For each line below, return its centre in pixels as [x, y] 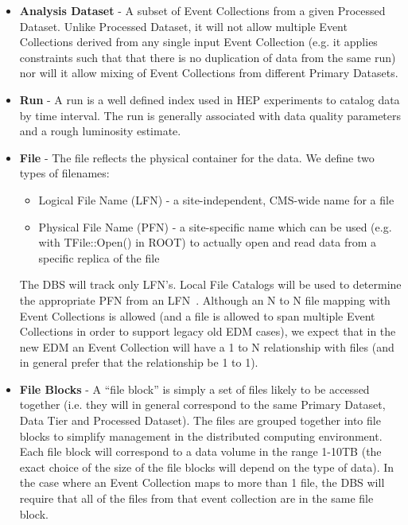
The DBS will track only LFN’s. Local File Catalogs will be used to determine [210, 284]
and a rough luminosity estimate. [100, 131]
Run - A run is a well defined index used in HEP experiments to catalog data [210, 99]
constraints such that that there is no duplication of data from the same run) [208, 57]
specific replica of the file [99, 257]
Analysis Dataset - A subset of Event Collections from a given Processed [202, 10]
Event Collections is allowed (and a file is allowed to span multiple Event [197, 315]
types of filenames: [64, 173]
